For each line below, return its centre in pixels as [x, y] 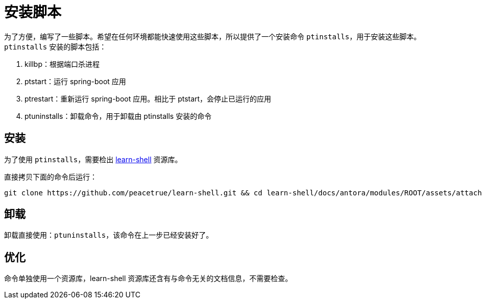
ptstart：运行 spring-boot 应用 [75, 81]
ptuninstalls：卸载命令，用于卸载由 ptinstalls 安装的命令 [118, 116]
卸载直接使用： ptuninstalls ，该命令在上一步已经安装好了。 [109, 235]
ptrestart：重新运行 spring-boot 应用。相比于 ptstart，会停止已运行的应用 [148, 98]
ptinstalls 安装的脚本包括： [55, 46]
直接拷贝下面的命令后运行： [51, 176]
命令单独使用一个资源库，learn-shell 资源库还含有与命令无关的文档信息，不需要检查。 [148, 279]
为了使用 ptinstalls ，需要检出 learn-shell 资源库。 [93, 159]
